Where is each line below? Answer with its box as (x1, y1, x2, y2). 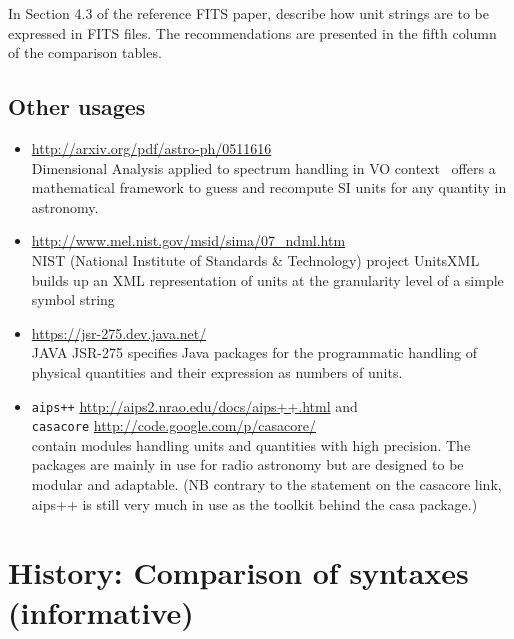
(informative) (8, 591, 194, 632)
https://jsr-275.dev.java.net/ (31, 322, 207, 343)
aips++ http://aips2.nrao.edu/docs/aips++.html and (31, 395, 358, 416)
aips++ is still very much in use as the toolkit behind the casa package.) (31, 493, 478, 514)
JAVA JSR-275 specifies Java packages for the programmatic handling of (31, 342, 478, 363)
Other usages (8, 91, 146, 122)
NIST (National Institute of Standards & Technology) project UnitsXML (31, 249, 480, 270)
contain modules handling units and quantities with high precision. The (31, 434, 471, 455)
